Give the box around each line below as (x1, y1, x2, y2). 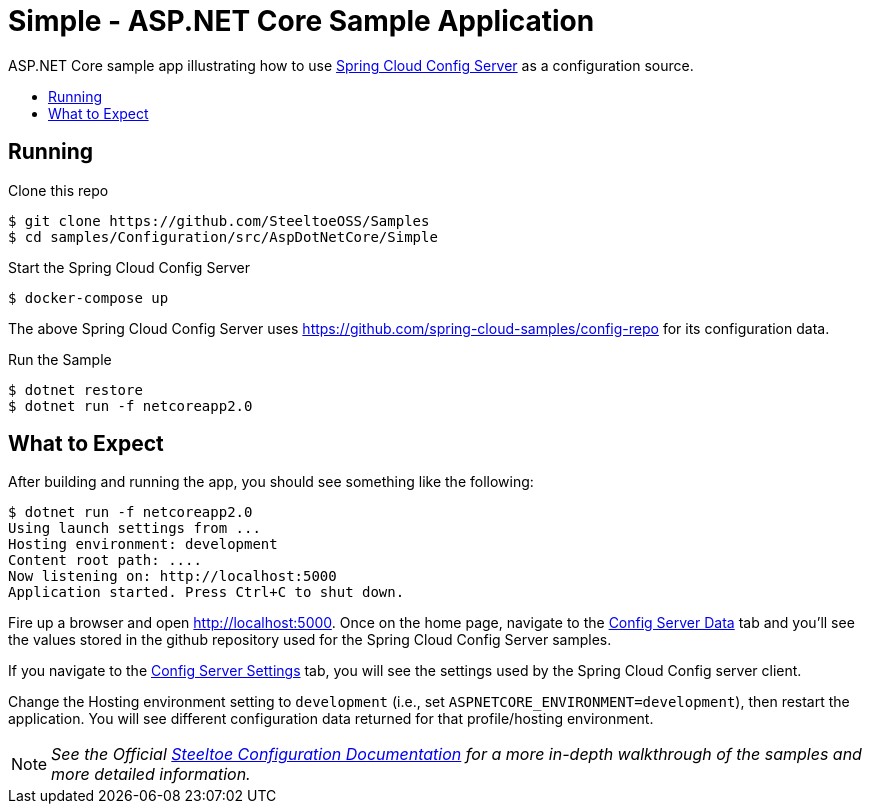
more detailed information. (51, 764, 251, 785)
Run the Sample (8, 350, 112, 368)
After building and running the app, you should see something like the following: (8, 473, 534, 491)
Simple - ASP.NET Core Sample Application (8, 4, 595, 38)
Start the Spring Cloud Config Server (8, 258, 251, 276)
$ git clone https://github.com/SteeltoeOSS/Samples (8, 212, 430, 229)
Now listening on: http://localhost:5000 (8, 568, 337, 585)
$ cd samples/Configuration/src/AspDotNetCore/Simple (8, 228, 438, 245)
